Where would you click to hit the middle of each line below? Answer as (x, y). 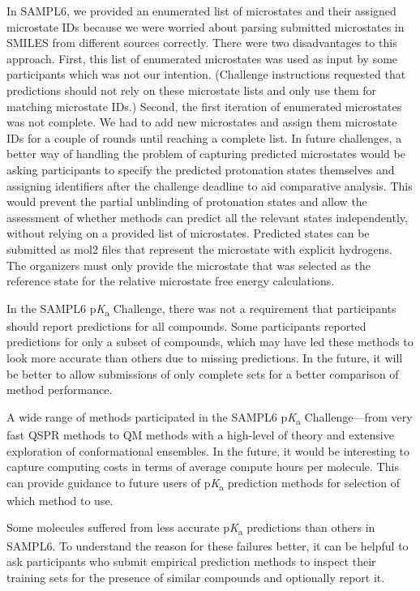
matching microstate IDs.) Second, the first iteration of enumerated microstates (204, 106)
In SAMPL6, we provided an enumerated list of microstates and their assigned (201, 11)
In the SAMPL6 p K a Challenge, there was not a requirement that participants (201, 309)
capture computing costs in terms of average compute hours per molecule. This (203, 467)
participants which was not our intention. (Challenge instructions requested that (206, 74)
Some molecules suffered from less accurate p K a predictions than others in (191, 529)
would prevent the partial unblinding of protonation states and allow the (187, 201)
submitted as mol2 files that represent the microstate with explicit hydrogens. (199, 248)
